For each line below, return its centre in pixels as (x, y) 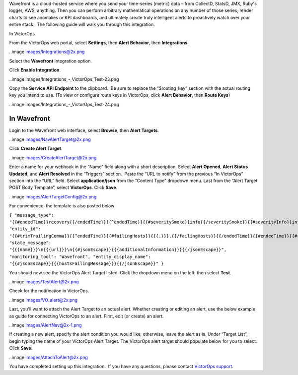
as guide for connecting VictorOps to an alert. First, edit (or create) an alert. (86, 316)
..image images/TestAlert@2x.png (44, 282)
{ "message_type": (32, 215)
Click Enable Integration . (35, 70)
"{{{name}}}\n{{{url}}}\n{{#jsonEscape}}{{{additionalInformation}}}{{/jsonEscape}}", (118, 250)
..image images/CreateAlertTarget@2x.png (53, 157)
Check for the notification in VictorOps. (49, 291)
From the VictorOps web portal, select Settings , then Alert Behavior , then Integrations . (99, 43)
